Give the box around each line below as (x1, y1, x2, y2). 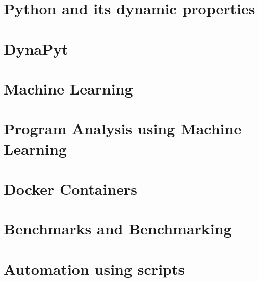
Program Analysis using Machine (4, 118, 242, 139)
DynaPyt (4, 38, 68, 59)
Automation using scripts (4, 258, 185, 279)
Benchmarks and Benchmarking (4, 218, 232, 239)
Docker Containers (4, 178, 138, 199)
